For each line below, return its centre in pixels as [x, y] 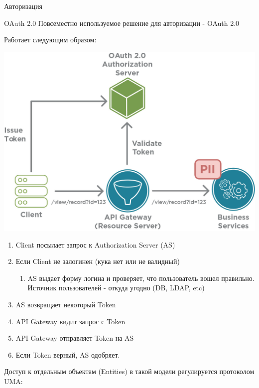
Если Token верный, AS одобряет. [68, 354]
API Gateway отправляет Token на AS [75, 338]
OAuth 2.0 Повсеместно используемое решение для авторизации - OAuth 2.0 [122, 23]
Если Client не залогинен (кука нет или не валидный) [98, 261]
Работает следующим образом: [50, 40]
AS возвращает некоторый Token [66, 305]
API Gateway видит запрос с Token [70, 321]
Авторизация [23, 6]
